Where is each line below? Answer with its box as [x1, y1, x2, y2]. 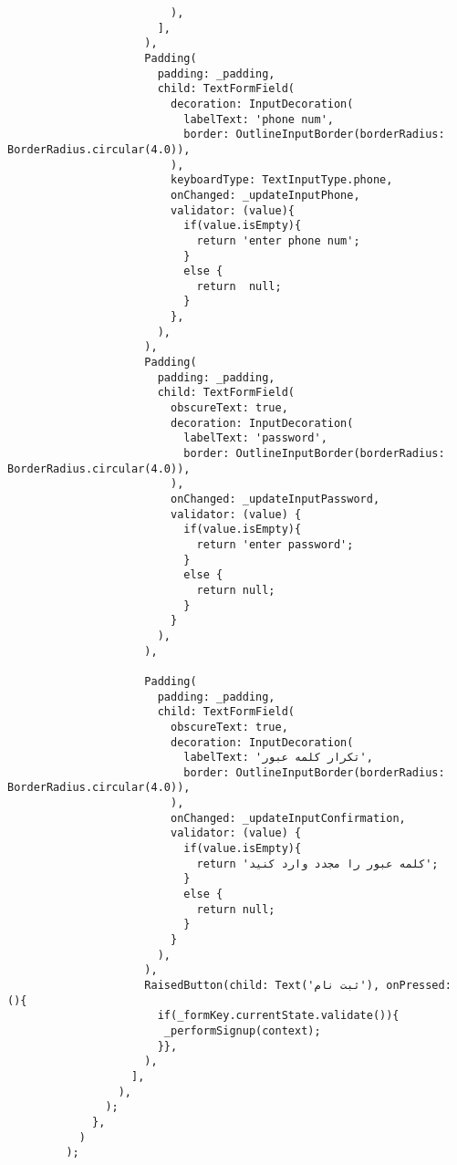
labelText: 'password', [183, 432, 327, 445]
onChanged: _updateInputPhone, [170, 188, 360, 202]
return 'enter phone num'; [196, 234, 360, 247]
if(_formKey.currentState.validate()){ [157, 1009, 400, 1023]
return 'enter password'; [196, 537, 354, 551]
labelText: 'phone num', [183, 112, 334, 126]
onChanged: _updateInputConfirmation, [170, 811, 406, 825]
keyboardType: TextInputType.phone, [170, 173, 393, 187]
